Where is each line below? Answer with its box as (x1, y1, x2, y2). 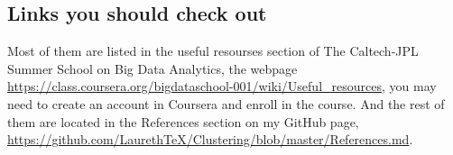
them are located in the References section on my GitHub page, (7, 112, 359, 131)
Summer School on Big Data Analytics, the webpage (7, 59, 298, 77)
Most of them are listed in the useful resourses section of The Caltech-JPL (7, 41, 419, 60)
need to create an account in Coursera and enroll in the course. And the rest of (7, 94, 445, 113)
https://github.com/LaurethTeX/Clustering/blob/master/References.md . (7, 130, 413, 149)
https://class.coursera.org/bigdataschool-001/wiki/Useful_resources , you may (7, 77, 437, 96)
